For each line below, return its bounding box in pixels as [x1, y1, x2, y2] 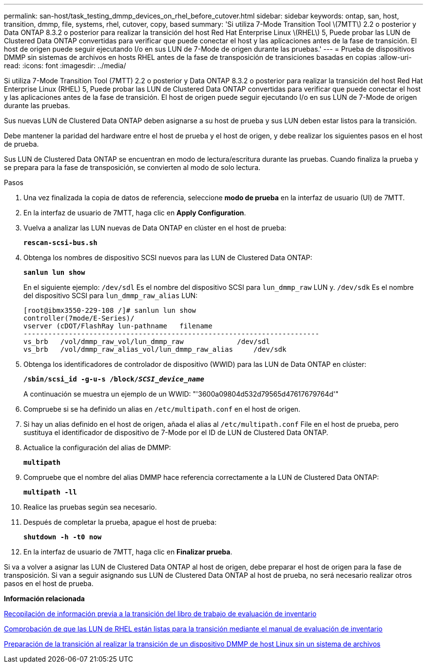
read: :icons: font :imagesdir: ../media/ [4, 61, 126, 70]
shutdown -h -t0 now [23, 533, 102, 541]
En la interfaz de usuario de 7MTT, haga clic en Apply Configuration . [23, 209, 246, 217]
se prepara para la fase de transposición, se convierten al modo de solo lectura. [4, 163, 261, 172]
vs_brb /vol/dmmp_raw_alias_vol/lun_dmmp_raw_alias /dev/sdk [23, 345, 287, 353]
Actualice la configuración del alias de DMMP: [23, 443, 171, 452]
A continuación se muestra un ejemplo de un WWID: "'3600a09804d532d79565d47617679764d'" [23, 390, 339, 398]
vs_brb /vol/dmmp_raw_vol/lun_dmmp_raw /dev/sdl [23, 338, 270, 345]
